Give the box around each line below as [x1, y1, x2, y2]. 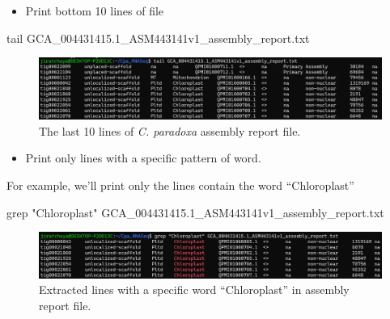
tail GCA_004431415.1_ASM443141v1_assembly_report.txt [6, 29, 310, 46]
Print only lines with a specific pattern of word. [25, 149, 261, 166]
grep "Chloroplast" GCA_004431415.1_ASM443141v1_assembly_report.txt [6, 204, 384, 220]
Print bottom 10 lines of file [25, 2, 164, 19]
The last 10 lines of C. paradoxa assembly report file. [39, 122, 301, 139]
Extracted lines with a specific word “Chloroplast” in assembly [39, 281, 350, 298]
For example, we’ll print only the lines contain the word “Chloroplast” [6, 176, 354, 193]
